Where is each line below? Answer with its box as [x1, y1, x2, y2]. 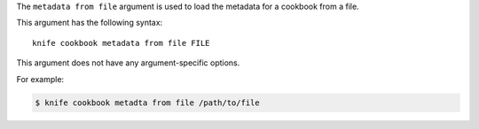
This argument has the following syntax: [16, 18, 163, 28]
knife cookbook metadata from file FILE [32, 38, 210, 48]
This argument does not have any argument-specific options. [16, 57, 240, 68]
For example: [16, 73, 65, 84]
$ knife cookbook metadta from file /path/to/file [35, 97, 261, 108]
